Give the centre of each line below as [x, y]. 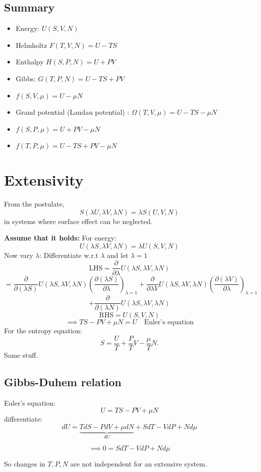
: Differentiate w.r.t [69, 255]
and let [118, 255]
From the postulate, [34, 204]
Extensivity [44, 180]
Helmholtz [31, 45]
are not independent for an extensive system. [139, 464]
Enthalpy [30, 62]
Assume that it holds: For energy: [60, 238]
